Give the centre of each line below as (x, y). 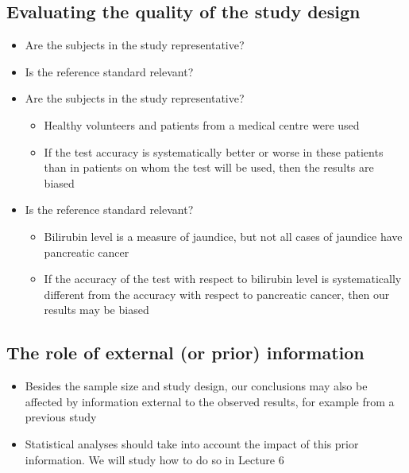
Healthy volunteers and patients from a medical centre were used (202, 124)
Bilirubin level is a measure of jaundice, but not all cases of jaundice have (223, 236)
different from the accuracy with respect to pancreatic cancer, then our (217, 294)
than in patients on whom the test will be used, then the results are (209, 167)
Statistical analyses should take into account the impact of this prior (192, 443)
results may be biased (96, 310)
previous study (61, 417)
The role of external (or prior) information (185, 353)
